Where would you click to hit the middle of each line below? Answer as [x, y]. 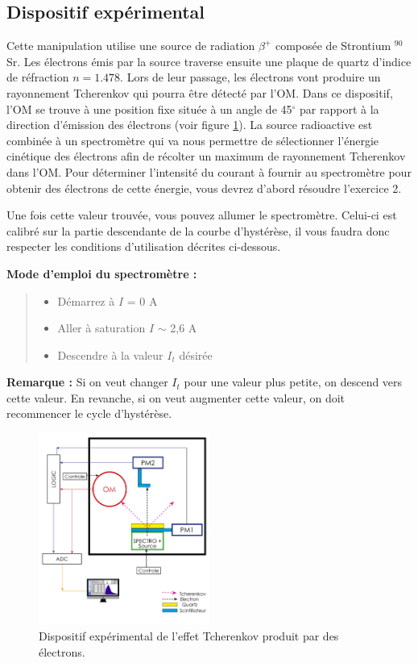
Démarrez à [86, 300]
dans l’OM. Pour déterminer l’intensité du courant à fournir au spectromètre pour [209, 171]
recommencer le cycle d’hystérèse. [89, 413]
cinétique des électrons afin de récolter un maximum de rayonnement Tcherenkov [206, 156]
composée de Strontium [333, 46]
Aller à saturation [101, 328]
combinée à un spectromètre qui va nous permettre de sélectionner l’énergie [193, 140]
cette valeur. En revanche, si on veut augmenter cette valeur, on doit [176, 397]
